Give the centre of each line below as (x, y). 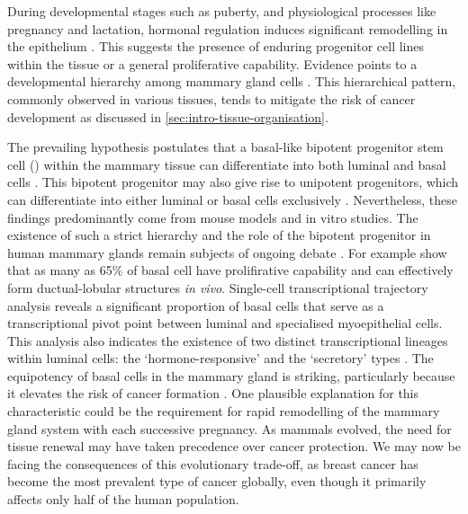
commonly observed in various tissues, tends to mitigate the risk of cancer (211, 98)
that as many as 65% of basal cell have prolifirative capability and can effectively (230, 270)
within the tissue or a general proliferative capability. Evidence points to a (212, 63)
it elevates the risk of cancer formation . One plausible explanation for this (213, 393)
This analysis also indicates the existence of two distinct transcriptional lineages (228, 340)
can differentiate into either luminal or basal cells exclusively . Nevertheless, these (232, 199)
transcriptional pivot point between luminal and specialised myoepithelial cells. (225, 323)
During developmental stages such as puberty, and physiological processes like (222, 11)
